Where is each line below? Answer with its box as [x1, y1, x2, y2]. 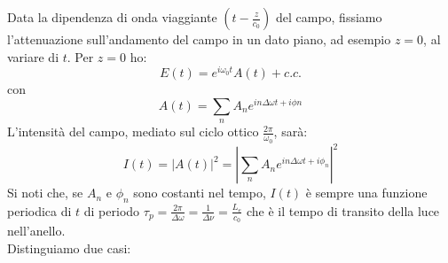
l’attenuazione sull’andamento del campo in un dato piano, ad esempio [7, 30, 391, 48]
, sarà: [273, 122, 308, 141]
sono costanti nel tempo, [133, 183, 266, 202]
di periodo [83, 201, 140, 220]
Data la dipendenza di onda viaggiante [7, 8, 217, 26]
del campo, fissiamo [275, 8, 382, 26]
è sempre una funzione [305, 183, 428, 202]
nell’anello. [7, 221, 66, 240]
